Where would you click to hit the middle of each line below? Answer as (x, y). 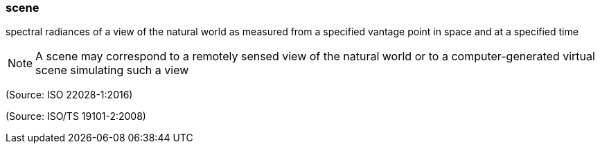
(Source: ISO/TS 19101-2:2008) (76, 116)
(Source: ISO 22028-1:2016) (69, 95)
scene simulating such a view (112, 70)
